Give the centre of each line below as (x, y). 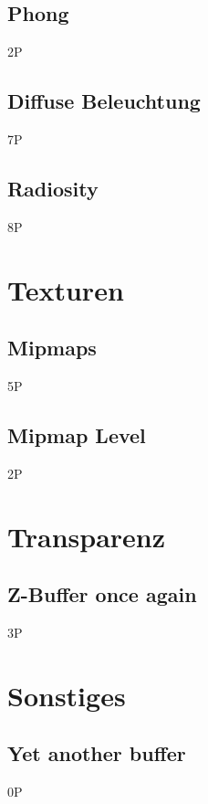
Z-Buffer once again (102, 594)
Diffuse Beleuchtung (104, 101)
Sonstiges (67, 695)
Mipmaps (52, 348)
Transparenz (87, 536)
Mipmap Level (77, 434)
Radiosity (53, 188)
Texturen (66, 289)
